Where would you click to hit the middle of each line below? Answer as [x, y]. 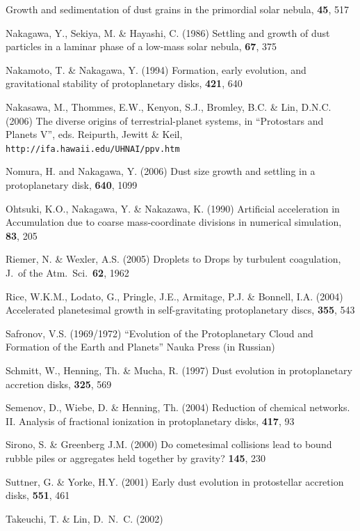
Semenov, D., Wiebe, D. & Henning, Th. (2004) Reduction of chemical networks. [178, 407]
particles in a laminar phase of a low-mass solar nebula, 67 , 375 [141, 46]
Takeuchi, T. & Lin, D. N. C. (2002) [84, 518]
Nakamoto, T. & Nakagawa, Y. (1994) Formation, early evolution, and [156, 69]
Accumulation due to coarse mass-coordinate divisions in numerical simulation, [174, 222]
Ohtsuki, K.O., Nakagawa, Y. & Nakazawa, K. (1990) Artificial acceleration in [173, 208]
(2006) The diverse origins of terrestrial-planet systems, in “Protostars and [165, 120]
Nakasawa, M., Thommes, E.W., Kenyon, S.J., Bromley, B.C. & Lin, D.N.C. [169, 106]
